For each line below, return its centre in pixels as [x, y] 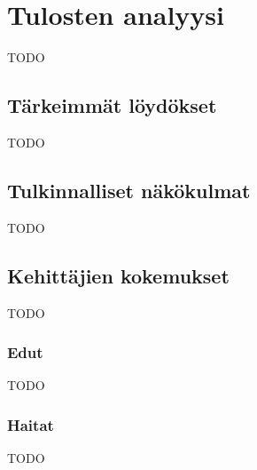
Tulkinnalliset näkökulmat [129, 190]
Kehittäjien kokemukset [118, 275]
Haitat [31, 424]
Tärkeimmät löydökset [112, 105]
